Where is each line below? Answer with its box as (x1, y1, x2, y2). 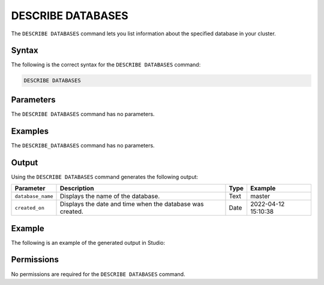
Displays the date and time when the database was (59, 200, 204, 208)
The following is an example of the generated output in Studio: (11, 239, 165, 246)
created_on (14, 204, 45, 211)
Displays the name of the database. (59, 192, 160, 201)
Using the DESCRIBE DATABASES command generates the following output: (11, 173, 198, 180)
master (250, 192, 270, 201)
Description (59, 184, 94, 193)
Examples (11, 126, 49, 136)
